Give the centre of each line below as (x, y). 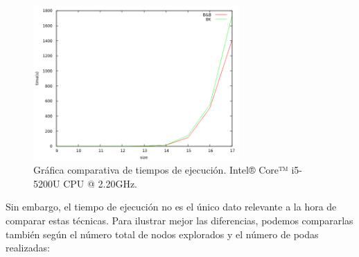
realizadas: (28, 248)
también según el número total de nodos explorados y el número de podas (162, 234)
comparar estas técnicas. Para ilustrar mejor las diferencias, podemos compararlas (179, 220)
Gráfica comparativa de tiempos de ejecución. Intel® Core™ (161, 170)
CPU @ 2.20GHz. (100, 183)
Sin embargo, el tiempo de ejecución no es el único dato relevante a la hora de (171, 207)
